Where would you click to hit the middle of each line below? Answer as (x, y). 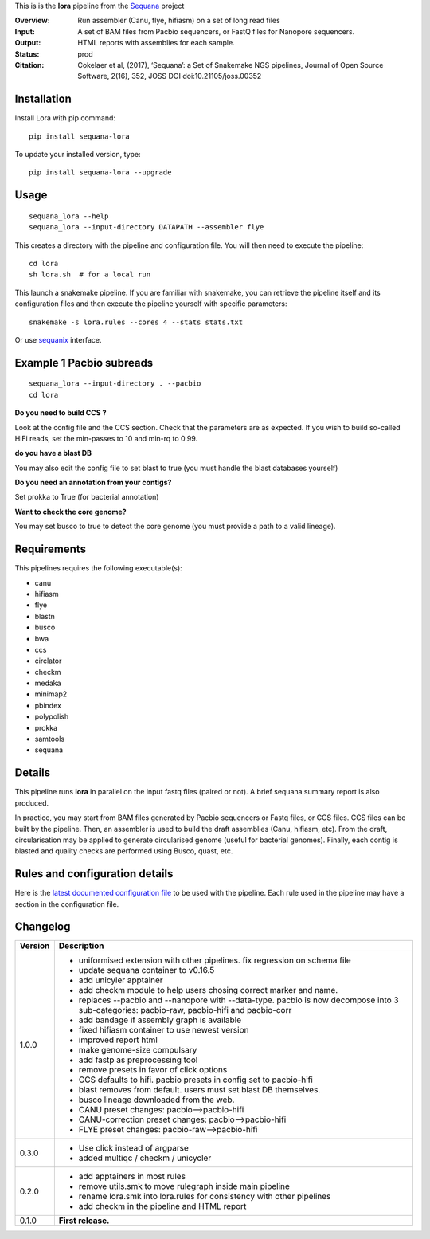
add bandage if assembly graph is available (160, 1020)
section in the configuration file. (67, 904)
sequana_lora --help (69, 216)
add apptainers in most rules (132, 1177)
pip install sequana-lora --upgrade (100, 173)
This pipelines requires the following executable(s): (98, 568)
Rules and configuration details (94, 874)
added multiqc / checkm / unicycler (145, 1158)
